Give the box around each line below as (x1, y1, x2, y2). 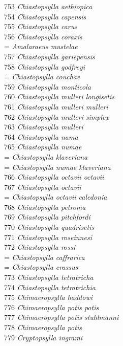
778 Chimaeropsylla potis (4, 322, 82, 332)
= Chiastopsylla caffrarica (4, 251, 85, 262)
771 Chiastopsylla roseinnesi (4, 231, 92, 242)
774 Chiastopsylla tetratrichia (4, 282, 96, 292)
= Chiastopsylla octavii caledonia (4, 191, 107, 202)
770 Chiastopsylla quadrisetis (4, 222, 95, 232)
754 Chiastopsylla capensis (4, 11, 86, 21)
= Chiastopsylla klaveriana (4, 151, 88, 162)
